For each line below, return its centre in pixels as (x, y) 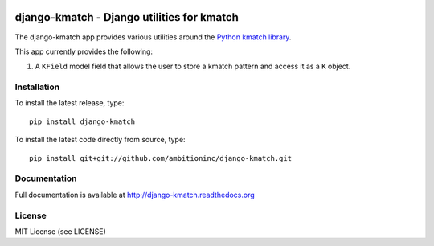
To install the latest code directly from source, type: (100, 140)
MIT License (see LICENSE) (60, 231)
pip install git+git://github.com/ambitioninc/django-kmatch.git (161, 158)
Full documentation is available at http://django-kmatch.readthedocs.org (135, 195)
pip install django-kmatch (82, 121)
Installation (37, 87)
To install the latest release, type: (70, 103)
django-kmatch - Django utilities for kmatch (127, 17)
